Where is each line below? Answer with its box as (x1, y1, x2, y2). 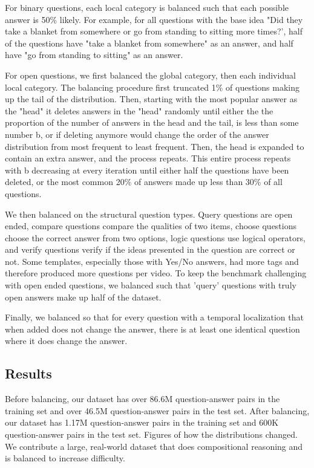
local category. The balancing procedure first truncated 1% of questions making (5, 80, 299, 93)
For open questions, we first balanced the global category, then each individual (5, 68, 296, 81)
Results (5, 364, 52, 383)
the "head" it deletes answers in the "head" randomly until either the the (5, 104, 273, 117)
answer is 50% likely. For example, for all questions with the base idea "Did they (5, 13, 303, 25)
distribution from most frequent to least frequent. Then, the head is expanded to (5, 140, 304, 152)
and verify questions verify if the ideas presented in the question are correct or (5, 243, 295, 256)
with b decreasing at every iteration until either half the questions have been (5, 163, 289, 176)
